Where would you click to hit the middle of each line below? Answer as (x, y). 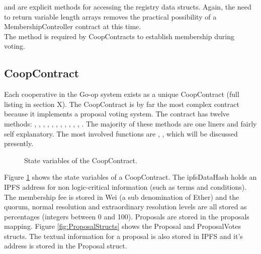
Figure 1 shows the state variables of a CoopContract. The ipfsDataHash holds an (130, 177)
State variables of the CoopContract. (81, 160)
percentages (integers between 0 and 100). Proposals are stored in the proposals (127, 216)
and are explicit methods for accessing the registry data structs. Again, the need (128, 7)
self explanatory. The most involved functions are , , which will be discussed (121, 133)
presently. (19, 143)
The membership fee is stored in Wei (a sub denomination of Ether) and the (122, 197)
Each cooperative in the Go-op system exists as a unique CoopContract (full (122, 94)
